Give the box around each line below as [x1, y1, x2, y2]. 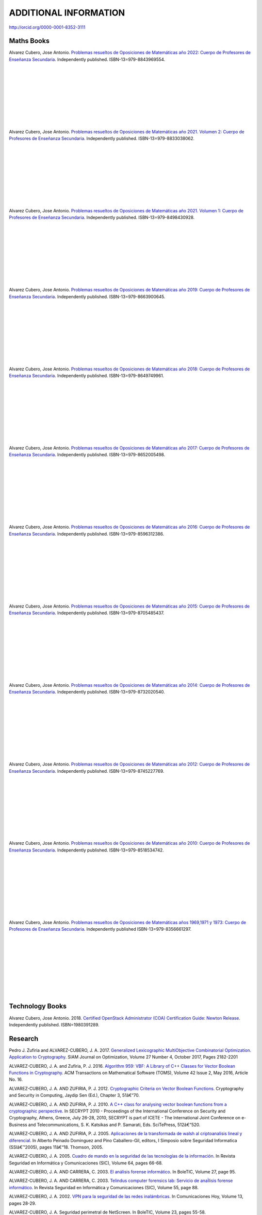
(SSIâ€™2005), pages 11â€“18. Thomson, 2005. [9, 1144, 103, 1150]
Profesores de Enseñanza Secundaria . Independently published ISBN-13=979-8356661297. [9, 926, 192, 932]
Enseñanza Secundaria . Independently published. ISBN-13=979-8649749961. [9, 373, 164, 379]
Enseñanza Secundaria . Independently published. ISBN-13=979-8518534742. [9, 847, 164, 853]
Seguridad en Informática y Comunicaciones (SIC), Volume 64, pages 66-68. [9, 1160, 163, 1166]
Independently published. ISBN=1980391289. [9, 1022, 99, 1027]
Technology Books [9, 1002, 67, 1010]
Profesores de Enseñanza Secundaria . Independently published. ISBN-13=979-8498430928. [9, 214, 195, 221]
